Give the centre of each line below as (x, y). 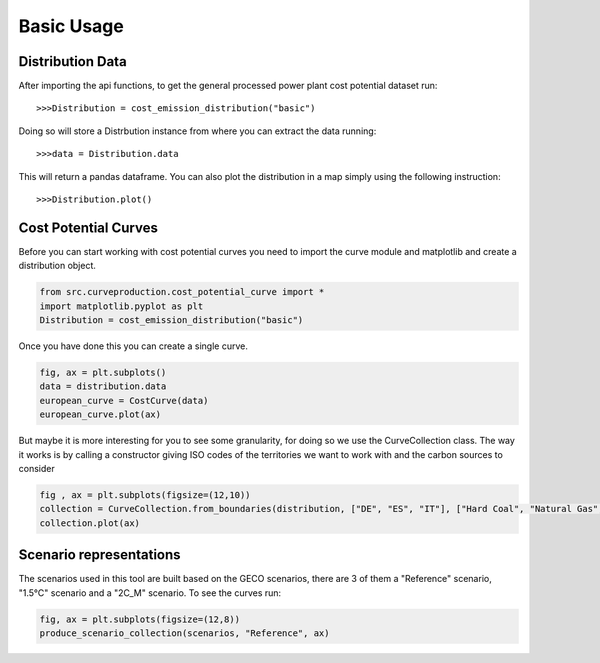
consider (36, 468)
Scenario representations (99, 555)
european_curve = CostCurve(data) (124, 400)
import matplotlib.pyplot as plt (121, 306)
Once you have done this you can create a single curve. (133, 346)
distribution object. (57, 266)
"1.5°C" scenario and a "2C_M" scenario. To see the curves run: (150, 592)
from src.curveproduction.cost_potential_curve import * (182, 292)
